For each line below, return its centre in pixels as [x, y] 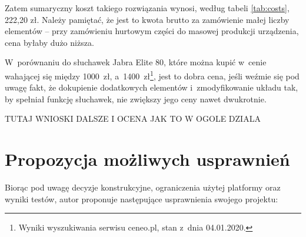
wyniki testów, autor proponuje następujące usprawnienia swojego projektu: [142, 198]
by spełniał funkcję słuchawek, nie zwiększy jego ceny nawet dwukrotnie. [136, 99]
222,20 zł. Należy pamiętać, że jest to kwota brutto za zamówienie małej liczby [147, 19]
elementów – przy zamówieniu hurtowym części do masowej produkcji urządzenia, [152, 31]
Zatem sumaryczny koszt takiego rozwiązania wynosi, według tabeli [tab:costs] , [147, 8]
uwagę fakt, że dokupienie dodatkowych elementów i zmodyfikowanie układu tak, [152, 87]
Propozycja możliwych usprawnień [147, 159]
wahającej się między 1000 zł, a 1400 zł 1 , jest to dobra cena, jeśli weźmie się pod [152, 75]
